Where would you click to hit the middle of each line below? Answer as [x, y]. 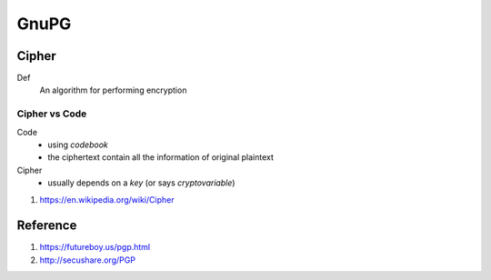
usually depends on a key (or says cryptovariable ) [141, 183]
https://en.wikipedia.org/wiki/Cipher [107, 199]
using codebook [78, 145]
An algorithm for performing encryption [113, 90]
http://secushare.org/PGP [88, 260]
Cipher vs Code [52, 114]
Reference [47, 226]
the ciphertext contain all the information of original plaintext [161, 157]
